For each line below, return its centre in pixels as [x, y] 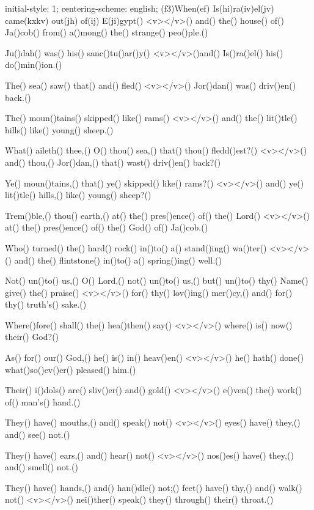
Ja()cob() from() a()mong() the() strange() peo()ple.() [107, 32]
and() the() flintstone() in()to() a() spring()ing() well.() [118, 260]
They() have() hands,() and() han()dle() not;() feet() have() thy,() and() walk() [154, 487]
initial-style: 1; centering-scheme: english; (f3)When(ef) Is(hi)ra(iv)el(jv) [140, 8]
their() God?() [32, 337]
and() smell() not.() [42, 467]
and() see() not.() [38, 434]
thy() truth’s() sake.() [46, 304]
